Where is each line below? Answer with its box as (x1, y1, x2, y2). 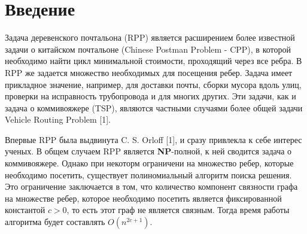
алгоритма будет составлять (5, 215, 105, 228)
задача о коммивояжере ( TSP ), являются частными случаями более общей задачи (5, 101, 303, 114)
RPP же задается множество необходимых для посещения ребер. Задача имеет (5, 66, 293, 78)
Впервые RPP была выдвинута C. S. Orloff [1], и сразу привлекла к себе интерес (5, 133, 302, 145)
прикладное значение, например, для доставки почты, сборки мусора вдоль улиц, (5, 78, 302, 90)
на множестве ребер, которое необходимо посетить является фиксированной (5, 192, 282, 204)
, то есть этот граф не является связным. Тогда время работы (66, 203, 290, 216)
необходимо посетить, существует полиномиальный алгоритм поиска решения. (5, 168, 292, 181)
